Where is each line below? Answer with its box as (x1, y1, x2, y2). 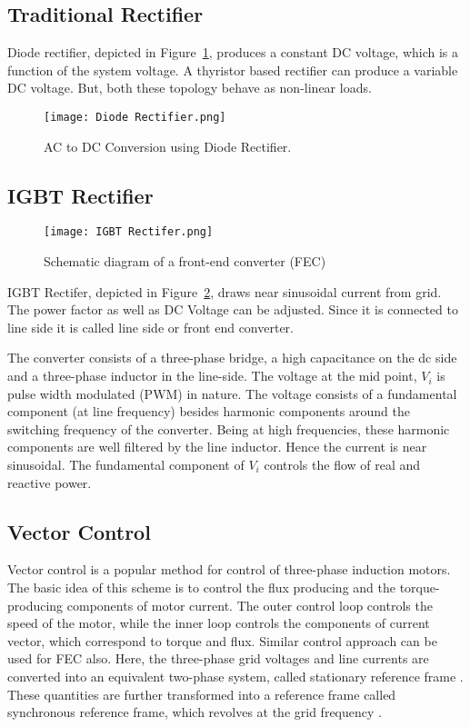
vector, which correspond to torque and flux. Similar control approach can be (7, 631, 437, 650)
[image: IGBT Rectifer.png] (44, 225, 214, 239)
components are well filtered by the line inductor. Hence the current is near (7, 437, 427, 456)
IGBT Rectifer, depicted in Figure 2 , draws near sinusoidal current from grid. (7, 282, 442, 301)
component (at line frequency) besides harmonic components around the (7, 402, 410, 421)
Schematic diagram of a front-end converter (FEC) (44, 252, 326, 271)
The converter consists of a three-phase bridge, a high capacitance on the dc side (7, 348, 457, 367)
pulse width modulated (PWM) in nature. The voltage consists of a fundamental (7, 383, 457, 403)
